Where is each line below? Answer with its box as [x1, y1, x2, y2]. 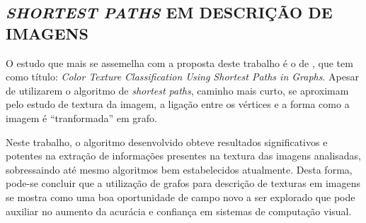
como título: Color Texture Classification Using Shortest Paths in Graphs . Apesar [6, 69, 359, 84]
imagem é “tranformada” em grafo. [6, 110, 157, 125]
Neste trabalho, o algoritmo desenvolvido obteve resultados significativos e [6, 134, 328, 149]
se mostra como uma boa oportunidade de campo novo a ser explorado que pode [6, 189, 355, 204]
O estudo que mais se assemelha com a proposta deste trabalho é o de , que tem [6, 55, 353, 70]
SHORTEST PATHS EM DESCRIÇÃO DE [6, 1, 333, 23]
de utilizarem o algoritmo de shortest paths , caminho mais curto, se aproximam [6, 83, 349, 97]
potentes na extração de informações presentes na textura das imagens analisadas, [6, 148, 362, 163]
